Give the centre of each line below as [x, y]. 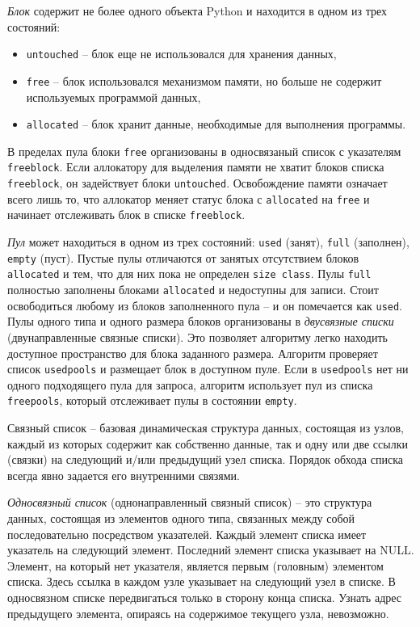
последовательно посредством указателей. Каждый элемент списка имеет [187, 534]
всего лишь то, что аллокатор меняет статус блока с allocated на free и [189, 198]
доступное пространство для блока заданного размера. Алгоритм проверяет [193, 353]
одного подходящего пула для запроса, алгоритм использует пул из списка [190, 384]
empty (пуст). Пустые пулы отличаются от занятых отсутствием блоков [183, 257]
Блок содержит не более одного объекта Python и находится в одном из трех [197, 11]
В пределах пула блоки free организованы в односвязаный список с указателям [204, 151]
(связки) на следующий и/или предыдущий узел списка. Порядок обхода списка [205, 459]
